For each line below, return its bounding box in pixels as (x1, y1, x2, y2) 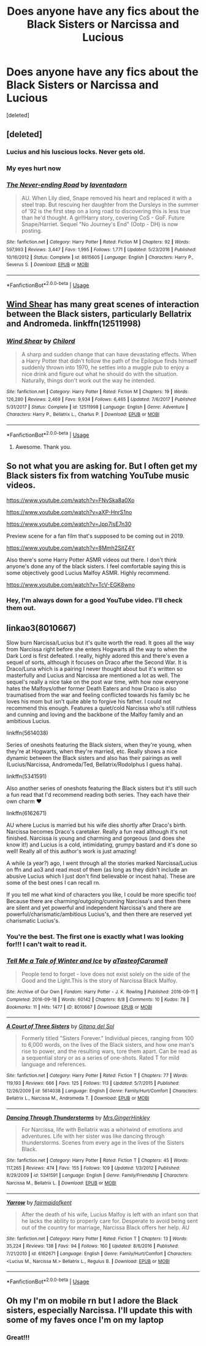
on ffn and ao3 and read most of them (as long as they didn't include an (6, 866, 188, 874)
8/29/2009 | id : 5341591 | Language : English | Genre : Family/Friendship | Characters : (6, 1172, 189, 1179)
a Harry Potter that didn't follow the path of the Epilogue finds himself (21, 358, 197, 365)
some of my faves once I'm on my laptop (6, 1315, 164, 1325)
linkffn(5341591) (6, 773, 47, 780)
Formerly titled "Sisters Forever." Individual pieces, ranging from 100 (21, 1035, 194, 1042)
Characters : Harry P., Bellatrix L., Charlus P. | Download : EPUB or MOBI (6, 412, 159, 418)
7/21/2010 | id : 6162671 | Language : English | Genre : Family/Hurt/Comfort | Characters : (6, 1251, 193, 1257)
